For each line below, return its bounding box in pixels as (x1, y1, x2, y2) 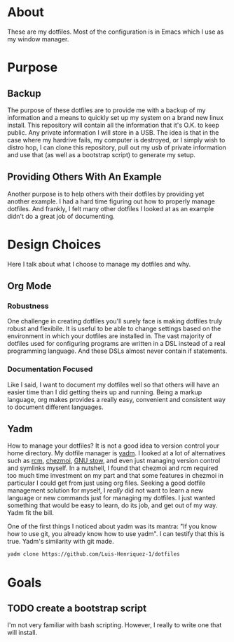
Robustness (7, 301, 49, 311)
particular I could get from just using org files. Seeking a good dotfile (7, 479, 206, 488)
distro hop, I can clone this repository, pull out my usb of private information (7, 143, 226, 152)
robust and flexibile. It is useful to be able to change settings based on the (7, 324, 221, 333)
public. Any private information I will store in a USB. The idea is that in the (7, 128, 219, 137)
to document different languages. (7, 403, 104, 411)
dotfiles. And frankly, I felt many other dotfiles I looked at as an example (7, 204, 214, 213)
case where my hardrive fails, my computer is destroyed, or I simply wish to (7, 135, 226, 144)
